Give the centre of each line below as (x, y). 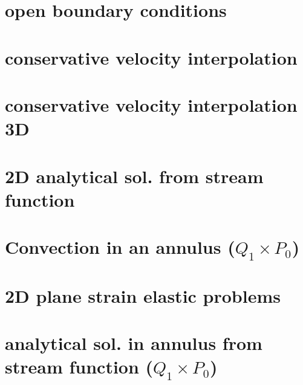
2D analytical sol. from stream (134, 176)
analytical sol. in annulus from (134, 343)
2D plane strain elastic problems (143, 295)
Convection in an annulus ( (120, 247)
